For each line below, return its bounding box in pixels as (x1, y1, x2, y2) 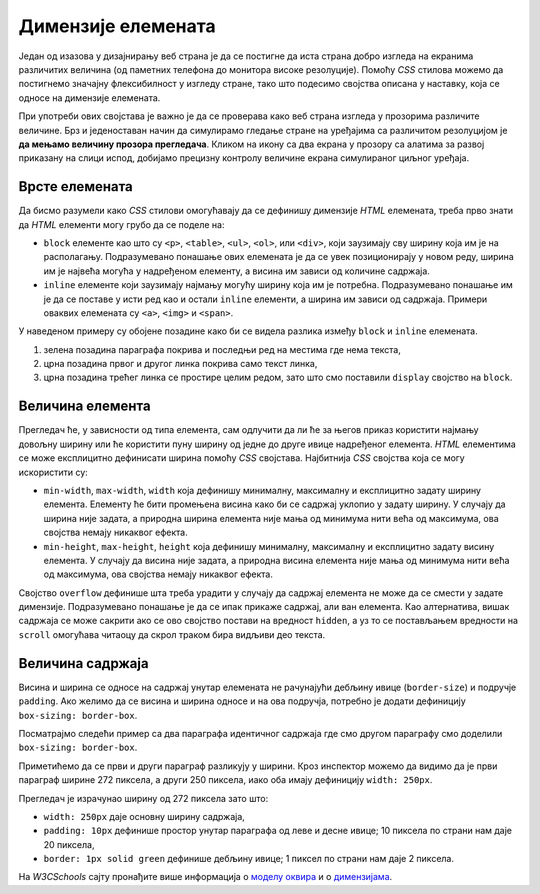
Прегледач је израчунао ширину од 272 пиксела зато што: (18, 792, 269, 804)
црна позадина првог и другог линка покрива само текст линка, (43, 358, 318, 370)
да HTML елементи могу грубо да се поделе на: (18, 218, 225, 230)
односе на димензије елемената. (18, 91, 161, 104)
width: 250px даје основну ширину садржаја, (43, 810, 245, 822)
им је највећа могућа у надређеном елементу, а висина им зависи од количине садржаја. (43, 265, 430, 277)
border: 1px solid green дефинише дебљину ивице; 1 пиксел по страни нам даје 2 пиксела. (43, 853, 455, 865)
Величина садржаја (18, 655, 149, 672)
